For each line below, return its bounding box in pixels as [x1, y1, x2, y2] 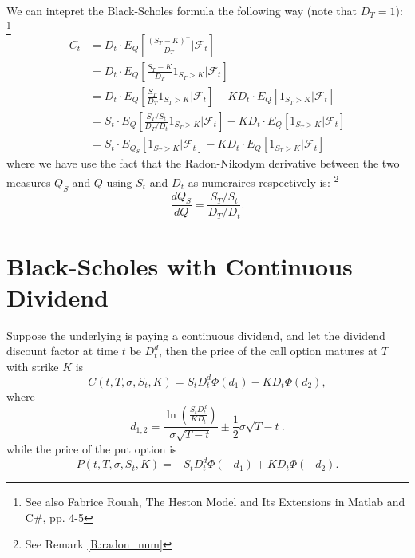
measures [6, 173, 51, 190]
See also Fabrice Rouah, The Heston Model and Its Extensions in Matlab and [25, 493, 405, 510]
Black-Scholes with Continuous [6, 249, 353, 282]
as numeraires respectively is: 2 [188, 172, 339, 190]
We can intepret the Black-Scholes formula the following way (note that [6, 2, 357, 18]
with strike [6, 358, 59, 374]
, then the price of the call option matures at [159, 342, 378, 359]
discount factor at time [6, 342, 119, 359]
